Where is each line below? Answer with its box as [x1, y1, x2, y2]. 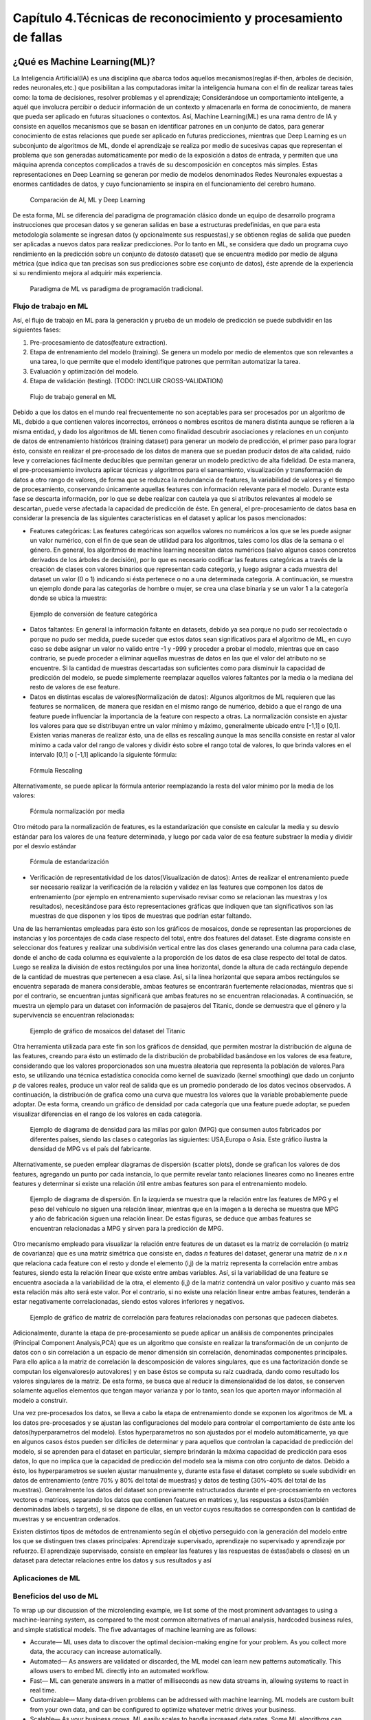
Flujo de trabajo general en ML [30, 392, 117, 400]
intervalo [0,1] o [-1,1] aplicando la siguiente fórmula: [30, 751, 177, 759]
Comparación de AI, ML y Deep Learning [30, 195, 146, 204]
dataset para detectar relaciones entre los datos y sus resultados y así [12, 1556, 212, 1565]
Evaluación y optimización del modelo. [30, 367, 139, 375]
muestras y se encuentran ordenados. [12, 1514, 121, 1523]
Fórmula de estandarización [30, 857, 109, 866]
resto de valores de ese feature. [30, 683, 120, 691]
